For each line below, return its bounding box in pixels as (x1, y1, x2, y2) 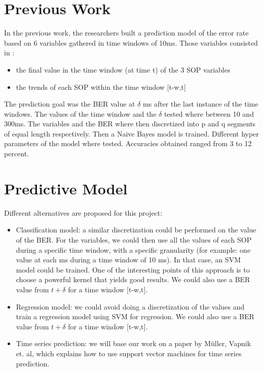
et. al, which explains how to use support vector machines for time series (16, 348, 242, 358)
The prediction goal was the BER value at (4, 98, 135, 109)
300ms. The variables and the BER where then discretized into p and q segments (4, 118, 256, 129)
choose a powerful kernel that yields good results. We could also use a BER (16, 274, 250, 285)
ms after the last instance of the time (143, 98, 258, 109)
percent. (4, 148, 29, 159)
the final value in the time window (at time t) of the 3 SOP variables (16, 64, 231, 75)
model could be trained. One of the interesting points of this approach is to (16, 264, 250, 275)
